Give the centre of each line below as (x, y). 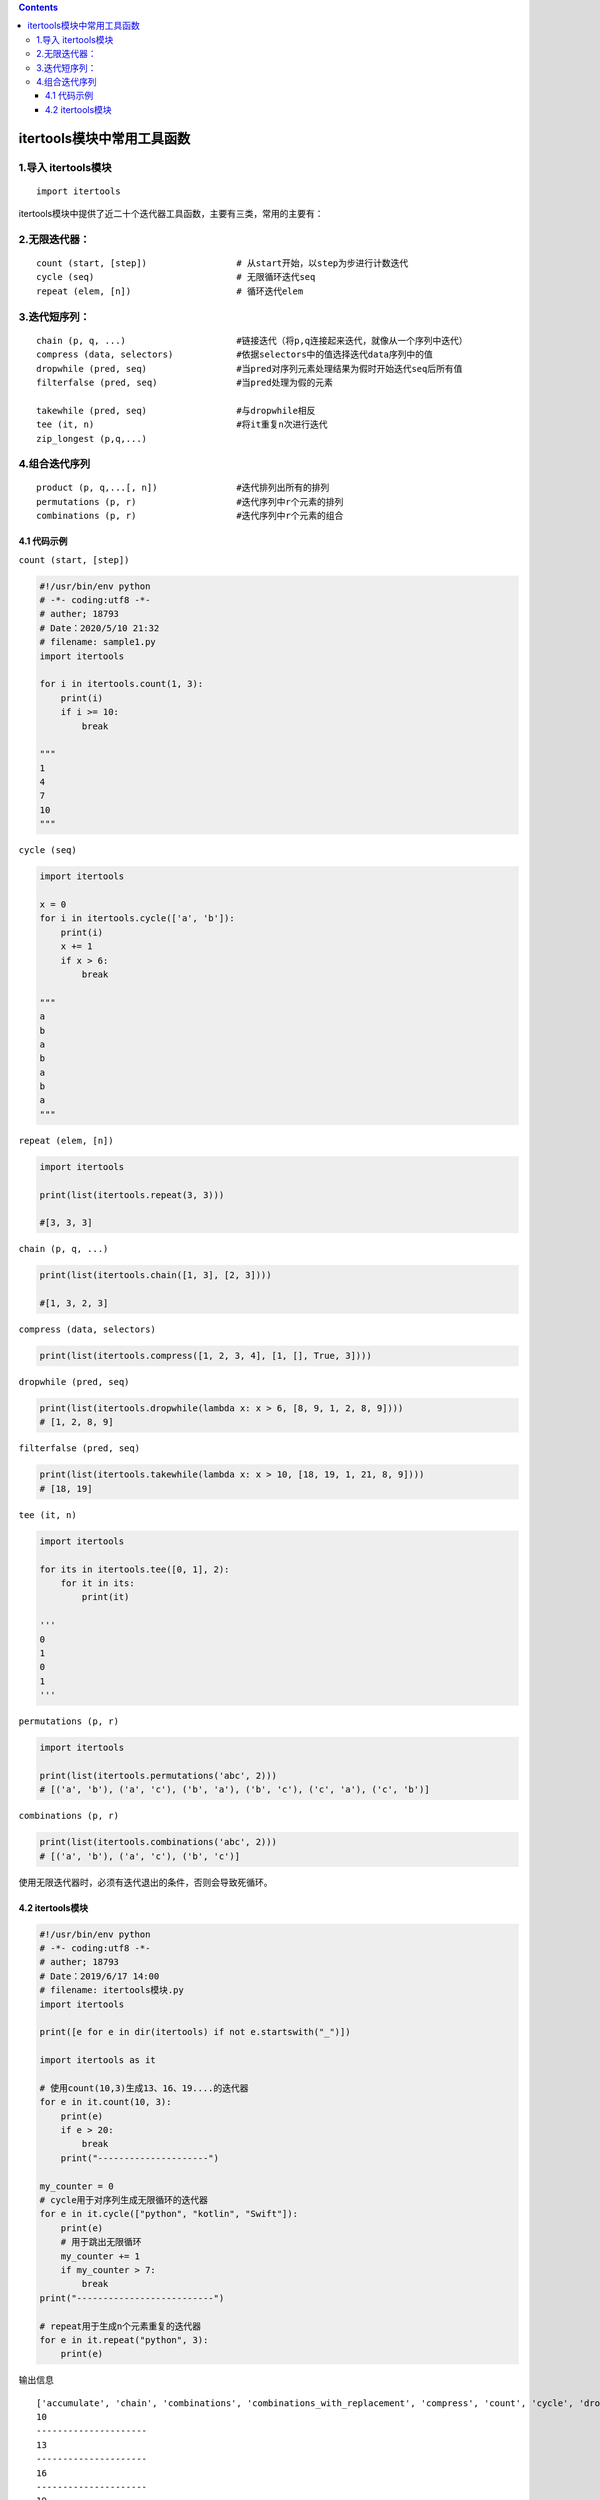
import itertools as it (98, 2060)
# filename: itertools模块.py (111, 1990)
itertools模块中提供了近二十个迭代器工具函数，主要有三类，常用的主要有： (171, 214)
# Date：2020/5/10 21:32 (99, 628)
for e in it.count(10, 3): (105, 2102)
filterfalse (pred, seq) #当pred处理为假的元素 (185, 382)
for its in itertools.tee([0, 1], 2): (134, 1569)
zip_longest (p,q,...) (92, 438)
